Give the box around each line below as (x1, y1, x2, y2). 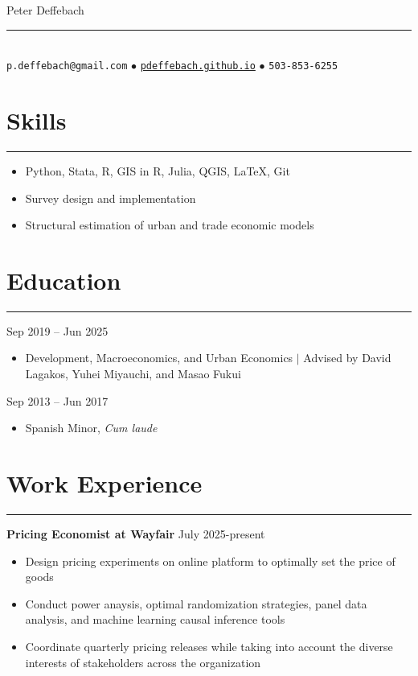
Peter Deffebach (6, 2, 84, 18)
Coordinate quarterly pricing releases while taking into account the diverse (25, 637, 393, 654)
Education (6, 263, 121, 296)
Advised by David (303, 349, 391, 366)
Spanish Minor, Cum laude (25, 419, 158, 436)
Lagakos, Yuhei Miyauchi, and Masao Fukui (25, 365, 241, 382)
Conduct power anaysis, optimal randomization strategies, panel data (25, 595, 367, 612)
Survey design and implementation (25, 189, 196, 206)
